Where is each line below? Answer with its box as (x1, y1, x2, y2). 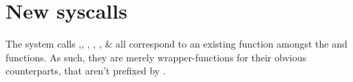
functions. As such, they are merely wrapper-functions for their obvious (6, 50, 306, 64)
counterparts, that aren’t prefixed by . (6, 63, 166, 78)
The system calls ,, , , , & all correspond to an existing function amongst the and (6, 37, 347, 51)
